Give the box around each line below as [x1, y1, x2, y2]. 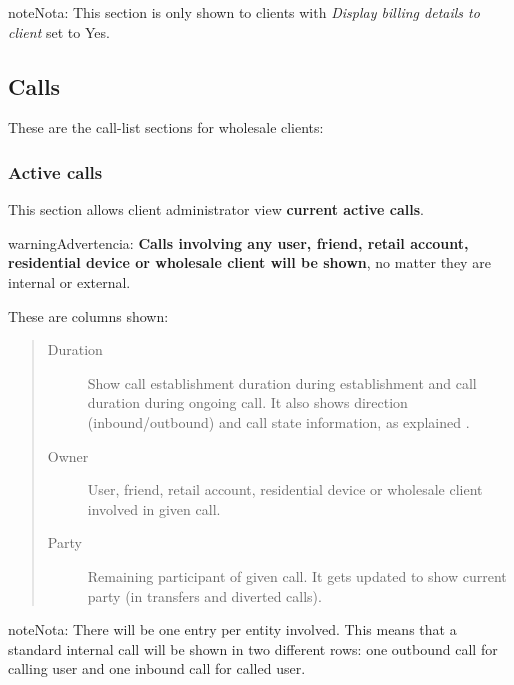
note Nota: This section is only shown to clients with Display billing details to [8, 2, 480, 22]
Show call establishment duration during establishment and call [87, 372, 477, 393]
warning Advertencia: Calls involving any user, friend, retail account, [8, 232, 469, 253]
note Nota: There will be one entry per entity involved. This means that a [8, 619, 457, 640]
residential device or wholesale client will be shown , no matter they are [8, 252, 491, 273]
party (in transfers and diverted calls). [87, 585, 322, 606]
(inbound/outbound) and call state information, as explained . [87, 411, 470, 432]
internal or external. [8, 271, 131, 292]
